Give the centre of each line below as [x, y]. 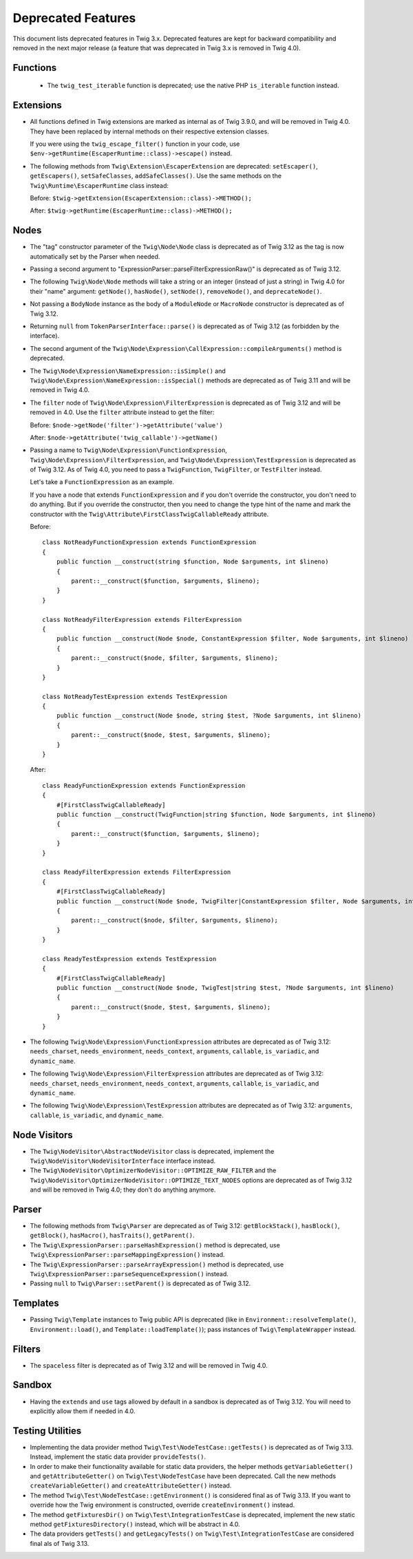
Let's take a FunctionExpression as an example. [102, 482]
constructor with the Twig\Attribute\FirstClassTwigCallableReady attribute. [149, 514]
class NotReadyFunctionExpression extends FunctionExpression [149, 542]
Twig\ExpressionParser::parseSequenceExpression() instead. [129, 1274]
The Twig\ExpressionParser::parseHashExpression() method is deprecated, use [155, 1245]
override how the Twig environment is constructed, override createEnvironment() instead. [162, 1505]
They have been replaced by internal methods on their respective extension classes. [150, 131]
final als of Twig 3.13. [60, 1543]
